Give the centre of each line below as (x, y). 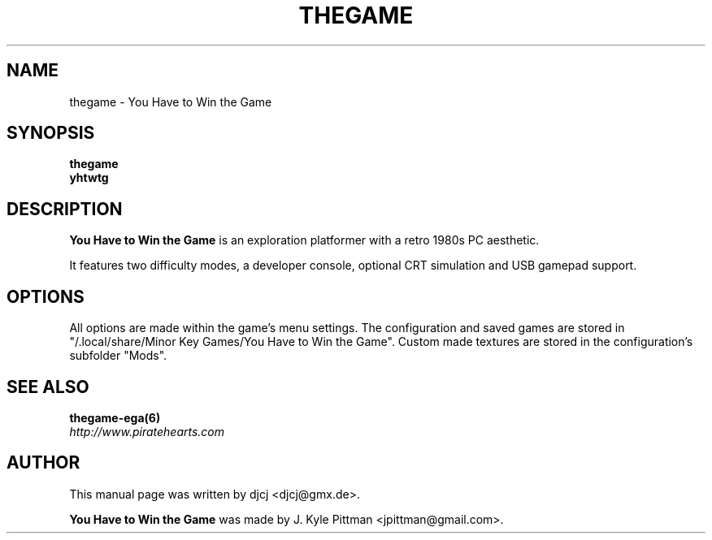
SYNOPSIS (51, 133)
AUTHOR (43, 463)
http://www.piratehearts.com (147, 431)
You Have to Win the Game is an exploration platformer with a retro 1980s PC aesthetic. (304, 240)
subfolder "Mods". (118, 356)
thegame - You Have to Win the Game (171, 102)
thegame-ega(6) (115, 417)
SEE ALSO (48, 387)
